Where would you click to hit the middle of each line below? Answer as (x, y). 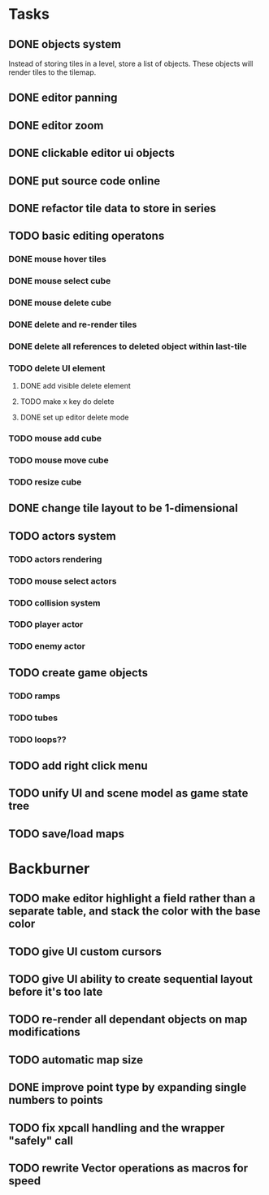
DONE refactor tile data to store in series (113, 208)
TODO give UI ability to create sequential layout (131, 979)
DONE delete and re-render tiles (73, 324)
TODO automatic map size (76, 1060)
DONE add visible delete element (76, 386)
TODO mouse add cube (55, 438)
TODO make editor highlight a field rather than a (132, 899)
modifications (45, 1032)
